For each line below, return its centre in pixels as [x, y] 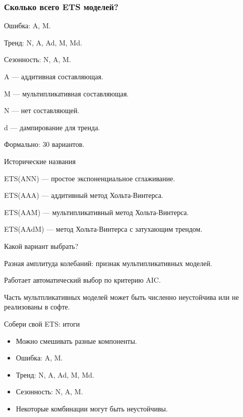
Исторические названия [40, 161]
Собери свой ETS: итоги [42, 323]
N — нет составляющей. [42, 110]
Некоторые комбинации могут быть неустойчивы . [92, 408]
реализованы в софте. [37, 307]
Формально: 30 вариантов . [44, 144]
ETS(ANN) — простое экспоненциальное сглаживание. [90, 178]
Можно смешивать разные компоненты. [76, 341]
